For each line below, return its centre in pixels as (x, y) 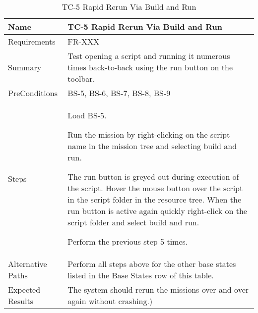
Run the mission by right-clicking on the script (149, 134)
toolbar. (81, 78)
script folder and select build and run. (133, 222)
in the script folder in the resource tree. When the (155, 199)
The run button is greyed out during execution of (153, 177)
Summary (25, 67)
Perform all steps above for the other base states (152, 264)
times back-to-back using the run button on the (150, 67)
